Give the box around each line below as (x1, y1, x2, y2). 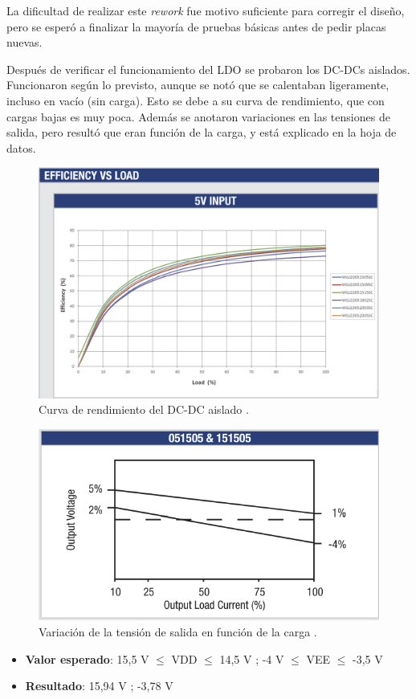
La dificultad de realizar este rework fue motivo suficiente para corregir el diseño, (6, 2, 405, 18)
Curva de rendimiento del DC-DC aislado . (39, 401, 249, 418)
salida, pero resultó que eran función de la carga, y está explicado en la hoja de (6, 124, 397, 141)
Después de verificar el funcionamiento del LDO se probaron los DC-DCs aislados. (6, 60, 410, 77)
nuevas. (6, 34, 43, 51)
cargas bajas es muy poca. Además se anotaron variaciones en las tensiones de (6, 108, 390, 125)
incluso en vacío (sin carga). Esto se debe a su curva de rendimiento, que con (6, 92, 385, 108)
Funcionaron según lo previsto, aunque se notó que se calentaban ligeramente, (6, 76, 389, 93)
